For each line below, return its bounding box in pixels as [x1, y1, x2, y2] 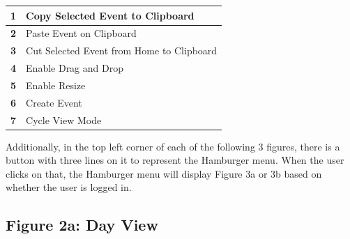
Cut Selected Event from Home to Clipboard [26, 43, 218, 58]
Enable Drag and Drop [26, 61, 123, 75]
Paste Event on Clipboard [26, 26, 137, 40]
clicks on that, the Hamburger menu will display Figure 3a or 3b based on [6, 166, 322, 180]
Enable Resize [26, 77, 86, 92]
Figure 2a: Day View [6, 214, 158, 236]
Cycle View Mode [26, 112, 102, 127]
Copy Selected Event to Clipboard [26, 8, 195, 22]
